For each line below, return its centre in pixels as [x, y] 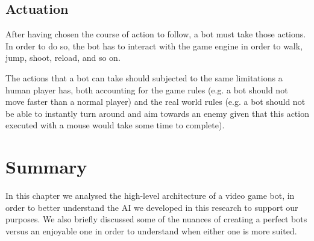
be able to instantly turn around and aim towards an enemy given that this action [157, 113]
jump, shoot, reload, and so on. [63, 58]
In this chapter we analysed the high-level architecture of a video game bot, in [150, 196]
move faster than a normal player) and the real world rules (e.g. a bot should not [155, 102]
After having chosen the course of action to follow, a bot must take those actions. [156, 34]
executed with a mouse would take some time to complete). [115, 125]
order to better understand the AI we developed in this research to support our [152, 207]
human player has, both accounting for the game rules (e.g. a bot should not [147, 89]
